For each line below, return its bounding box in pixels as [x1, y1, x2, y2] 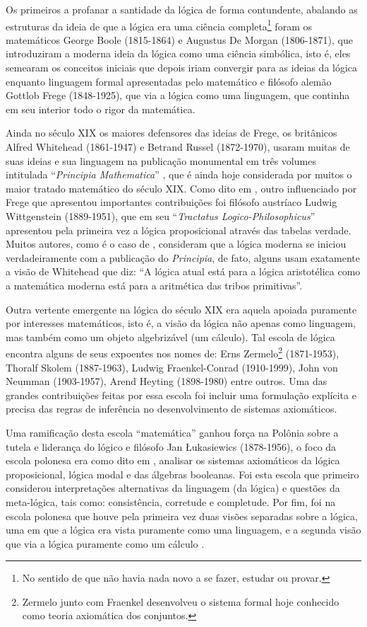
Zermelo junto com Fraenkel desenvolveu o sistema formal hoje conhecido [22, 594, 339, 609]
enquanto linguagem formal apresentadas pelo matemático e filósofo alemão [6, 74, 332, 88]
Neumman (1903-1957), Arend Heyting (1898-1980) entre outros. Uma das [6, 374, 327, 389]
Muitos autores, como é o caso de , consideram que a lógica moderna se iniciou [6, 236, 347, 251]
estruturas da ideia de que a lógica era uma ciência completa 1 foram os [6, 16, 312, 33]
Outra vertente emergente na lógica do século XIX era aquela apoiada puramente [6, 301, 357, 316]
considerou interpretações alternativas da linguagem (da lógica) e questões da [6, 481, 340, 495]
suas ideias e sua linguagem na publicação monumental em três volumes [6, 153, 316, 168]
